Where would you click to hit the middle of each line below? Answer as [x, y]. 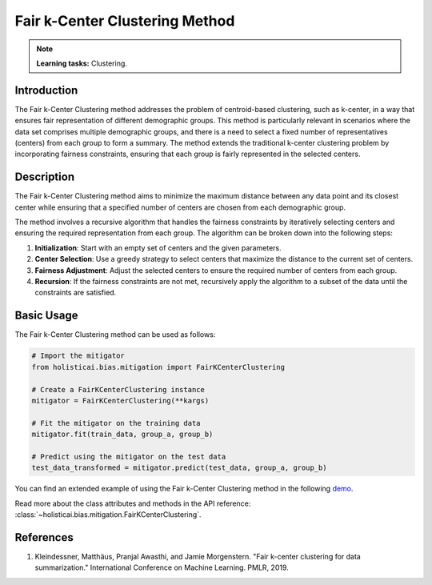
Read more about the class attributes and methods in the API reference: [133, 503]
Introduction [46, 90]
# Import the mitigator [78, 356]
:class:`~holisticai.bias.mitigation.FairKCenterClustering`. [108, 515]
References [44, 537]
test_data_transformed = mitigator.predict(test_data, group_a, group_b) [179, 468]
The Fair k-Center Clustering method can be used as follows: [115, 335]
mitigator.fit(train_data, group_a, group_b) [122, 435]
